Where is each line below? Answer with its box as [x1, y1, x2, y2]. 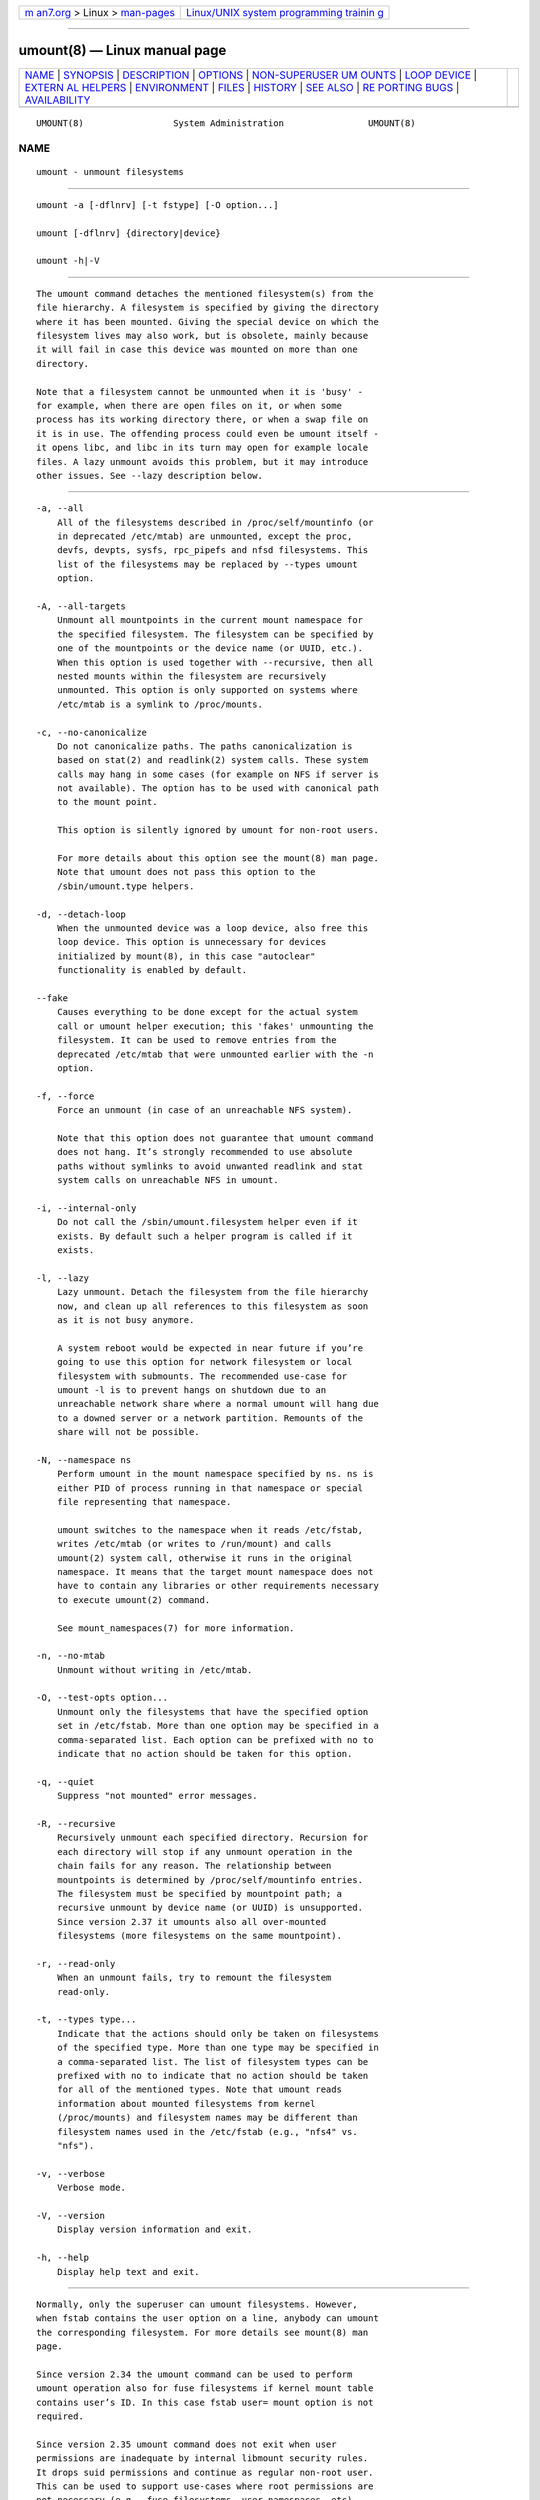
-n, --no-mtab [36, 1650, 105, 1662]
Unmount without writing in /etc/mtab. [56, 1664, 253, 1675]
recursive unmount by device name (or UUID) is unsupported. [56, 1902, 364, 1914]
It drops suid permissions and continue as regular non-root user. [36, 2466, 374, 2478]
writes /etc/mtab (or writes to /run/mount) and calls [56, 1538, 332, 1550]
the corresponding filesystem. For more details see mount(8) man [36, 2326, 369, 2338]
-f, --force [36, 1090, 95, 1102]
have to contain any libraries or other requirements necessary [56, 1580, 379, 1592]
